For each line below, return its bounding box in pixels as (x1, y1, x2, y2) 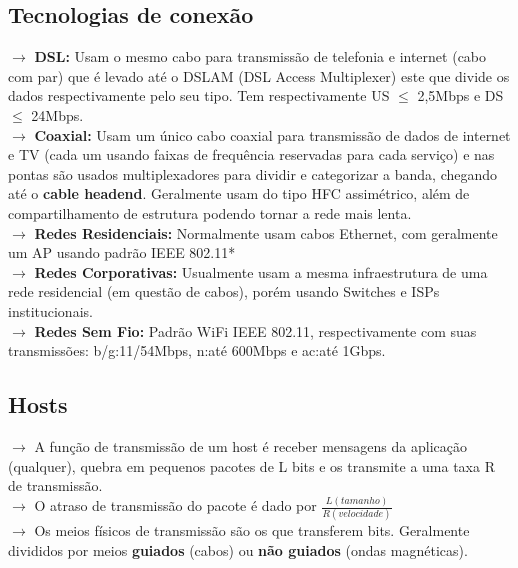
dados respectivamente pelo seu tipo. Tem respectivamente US (8, 85, 390, 106)
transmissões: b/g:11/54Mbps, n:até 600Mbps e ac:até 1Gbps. (8, 340, 386, 361)
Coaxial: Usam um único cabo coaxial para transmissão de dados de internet (34, 124, 511, 145)
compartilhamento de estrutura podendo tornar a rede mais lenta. (8, 202, 412, 223)
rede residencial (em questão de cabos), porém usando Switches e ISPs (8, 281, 440, 302)
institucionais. (8, 300, 93, 321)
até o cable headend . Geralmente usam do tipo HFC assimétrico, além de (8, 183, 470, 204)
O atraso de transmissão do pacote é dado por (34, 495, 317, 515)
